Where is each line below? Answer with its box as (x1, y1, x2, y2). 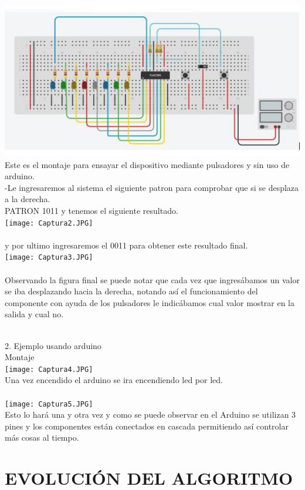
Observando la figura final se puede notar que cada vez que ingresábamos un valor (5, 273, 300, 286)
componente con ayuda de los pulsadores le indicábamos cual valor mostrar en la (5, 296, 295, 308)
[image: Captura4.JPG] (5, 365, 93, 374)
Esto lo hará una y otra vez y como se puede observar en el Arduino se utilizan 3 (5, 408, 296, 421)
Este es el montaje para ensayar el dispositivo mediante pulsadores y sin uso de (5, 158, 290, 170)
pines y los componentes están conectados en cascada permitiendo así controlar (5, 419, 289, 432)
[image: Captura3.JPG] (5, 253, 93, 262)
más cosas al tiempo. (5, 431, 79, 444)
